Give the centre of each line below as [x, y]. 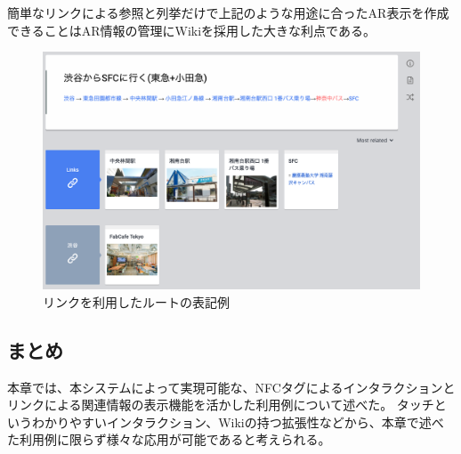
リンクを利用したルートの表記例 [136, 301]
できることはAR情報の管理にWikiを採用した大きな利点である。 [191, 30]
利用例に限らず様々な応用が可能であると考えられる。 [175, 439]
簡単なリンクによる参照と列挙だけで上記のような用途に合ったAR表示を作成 [228, 12]
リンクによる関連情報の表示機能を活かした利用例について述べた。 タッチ [221, 405]
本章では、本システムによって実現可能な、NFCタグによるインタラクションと [231, 387]
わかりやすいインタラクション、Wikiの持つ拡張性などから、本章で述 [231, 422]
